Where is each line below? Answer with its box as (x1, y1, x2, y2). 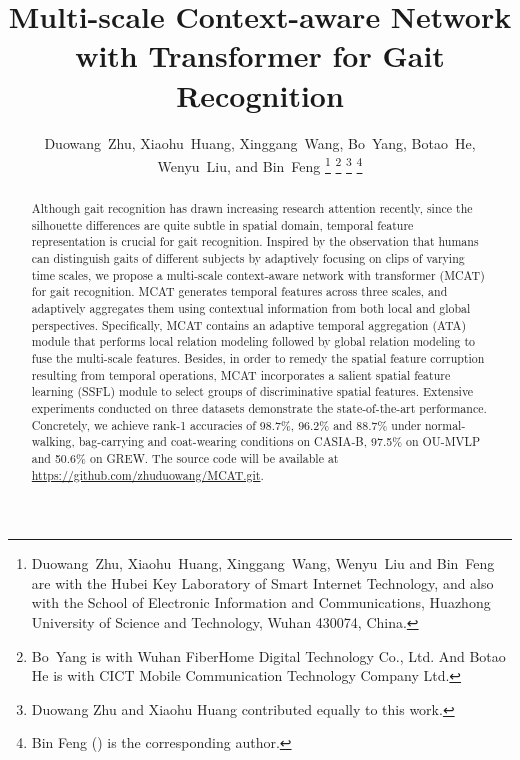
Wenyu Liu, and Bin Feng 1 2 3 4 (157, 153, 363, 176)
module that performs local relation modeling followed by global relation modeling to (31, 333, 475, 350)
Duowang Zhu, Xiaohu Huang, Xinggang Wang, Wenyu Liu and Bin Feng (31, 553, 495, 574)
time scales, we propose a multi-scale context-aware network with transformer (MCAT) (31, 266, 485, 283)
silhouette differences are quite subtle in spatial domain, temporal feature (31, 216, 414, 233)
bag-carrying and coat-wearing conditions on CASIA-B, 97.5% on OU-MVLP (78, 433, 481, 450)
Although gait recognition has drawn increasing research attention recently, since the (31, 200, 473, 217)
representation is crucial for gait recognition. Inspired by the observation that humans (31, 233, 479, 250)
